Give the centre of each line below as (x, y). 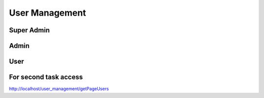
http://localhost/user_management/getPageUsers (59, 89)
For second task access (46, 77)
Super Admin (29, 30)
